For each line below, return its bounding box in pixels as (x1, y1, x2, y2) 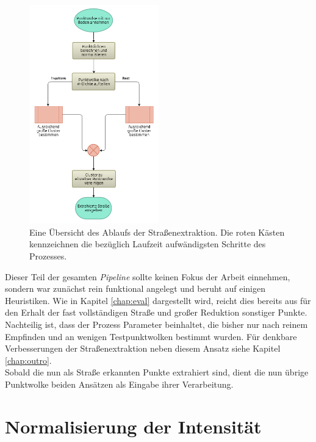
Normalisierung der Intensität (5, 413, 262, 438)
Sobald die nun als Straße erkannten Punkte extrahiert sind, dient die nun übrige (5, 366, 309, 379)
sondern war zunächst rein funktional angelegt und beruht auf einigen (5, 282, 265, 295)
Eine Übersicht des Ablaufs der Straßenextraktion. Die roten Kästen (29, 225, 285, 238)
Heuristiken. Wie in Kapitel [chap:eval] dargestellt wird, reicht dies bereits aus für (5, 294, 311, 306)
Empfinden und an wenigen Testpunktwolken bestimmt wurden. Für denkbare (5, 330, 297, 342)
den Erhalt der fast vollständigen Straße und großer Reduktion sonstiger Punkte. (5, 306, 307, 319)
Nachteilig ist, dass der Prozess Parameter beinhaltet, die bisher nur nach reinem (5, 317, 308, 330)
